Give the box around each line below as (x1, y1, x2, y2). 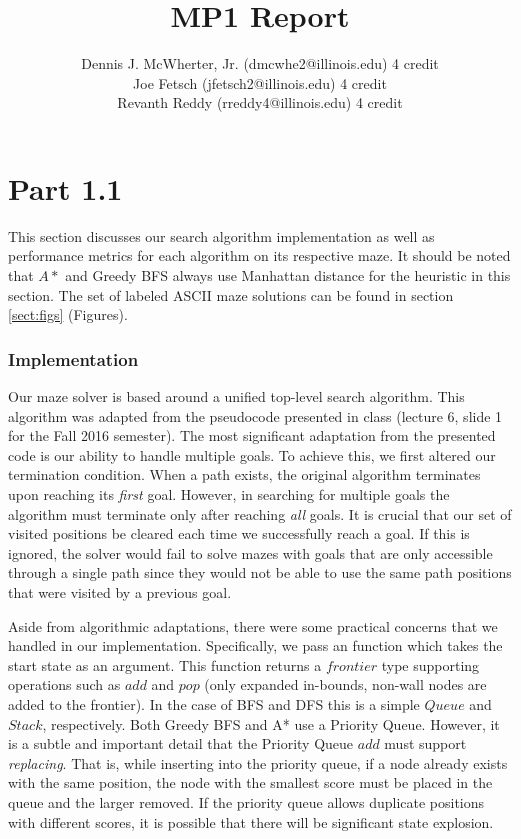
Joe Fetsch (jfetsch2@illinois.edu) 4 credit (133, 72, 387, 93)
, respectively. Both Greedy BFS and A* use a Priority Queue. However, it (42, 713, 500, 734)
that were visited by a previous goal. (8, 581, 232, 602)
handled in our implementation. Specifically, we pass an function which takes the (8, 635, 503, 656)
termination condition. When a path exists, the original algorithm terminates (8, 464, 481, 485)
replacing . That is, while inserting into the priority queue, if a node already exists (8, 752, 508, 773)
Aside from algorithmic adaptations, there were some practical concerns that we (8, 615, 498, 636)
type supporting (381, 654, 480, 675)
